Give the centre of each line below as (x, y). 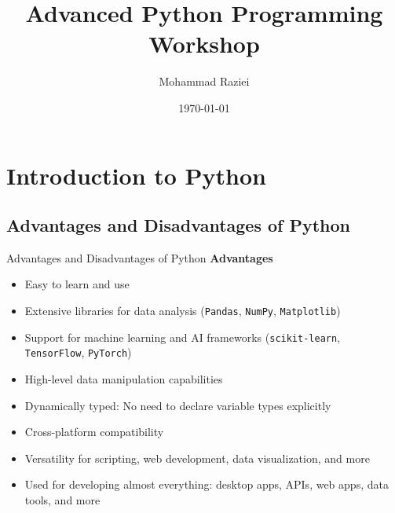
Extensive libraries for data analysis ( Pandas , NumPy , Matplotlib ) (183, 311)
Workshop (204, 44)
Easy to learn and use (77, 284)
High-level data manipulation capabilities (124, 379)
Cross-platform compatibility (94, 432)
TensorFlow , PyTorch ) (78, 352)
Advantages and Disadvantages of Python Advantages (140, 257)
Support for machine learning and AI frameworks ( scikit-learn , (183, 337)
